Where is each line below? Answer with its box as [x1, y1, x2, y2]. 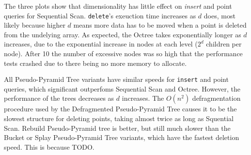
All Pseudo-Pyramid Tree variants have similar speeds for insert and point [4, 74, 229, 84]
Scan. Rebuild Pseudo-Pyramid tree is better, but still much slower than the [4, 123, 231, 133]
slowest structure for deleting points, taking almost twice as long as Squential [4, 113, 234, 124]
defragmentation [192, 93, 241, 103]
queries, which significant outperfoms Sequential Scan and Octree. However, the [4, 83, 241, 93]
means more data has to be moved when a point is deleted [73, 20, 247, 30]
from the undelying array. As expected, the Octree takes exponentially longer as [4, 29, 241, 39]
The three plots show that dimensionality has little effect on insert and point [4, 1, 232, 11]
